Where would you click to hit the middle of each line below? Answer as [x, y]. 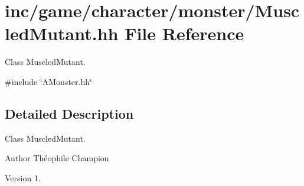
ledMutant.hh [62, 33]
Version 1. [23, 177]
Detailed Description [69, 113]
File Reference [184, 33]
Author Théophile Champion [57, 158]
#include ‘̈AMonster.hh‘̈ [48, 81]
